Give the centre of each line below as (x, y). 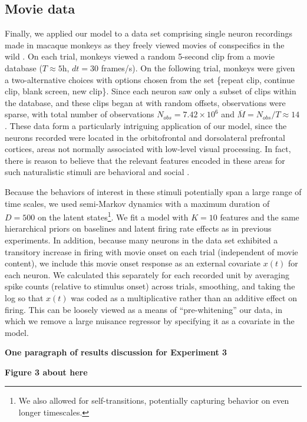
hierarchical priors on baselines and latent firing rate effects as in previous (138, 228)
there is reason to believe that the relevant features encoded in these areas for (145, 160)
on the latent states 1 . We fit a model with (113, 216)
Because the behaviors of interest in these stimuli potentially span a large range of (153, 191)
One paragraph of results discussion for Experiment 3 (116, 352)
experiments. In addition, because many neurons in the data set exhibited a (141, 240)
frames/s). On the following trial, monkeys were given (198, 67)
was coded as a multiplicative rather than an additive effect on (184, 297)
